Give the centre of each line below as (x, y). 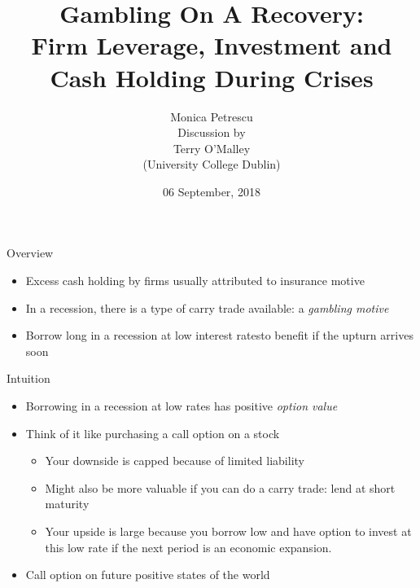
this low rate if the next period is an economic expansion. (188, 547)
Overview (30, 253)
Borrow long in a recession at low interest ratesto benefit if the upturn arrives (219, 335)
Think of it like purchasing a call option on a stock (153, 433)
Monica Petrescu (212, 116)
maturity (67, 504)
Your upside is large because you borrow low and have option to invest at (228, 531)
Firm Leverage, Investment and (212, 45)
